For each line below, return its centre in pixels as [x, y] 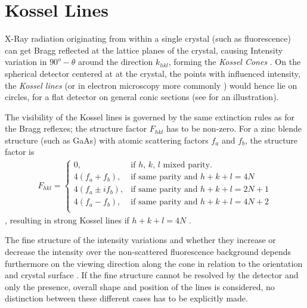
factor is [20, 152]
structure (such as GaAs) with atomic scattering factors [107, 140]
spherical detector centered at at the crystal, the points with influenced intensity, [153, 73]
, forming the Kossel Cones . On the [235, 62]
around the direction [116, 62]
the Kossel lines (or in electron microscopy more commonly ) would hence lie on [151, 85]
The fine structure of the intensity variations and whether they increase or [140, 240]
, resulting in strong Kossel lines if [67, 220]
